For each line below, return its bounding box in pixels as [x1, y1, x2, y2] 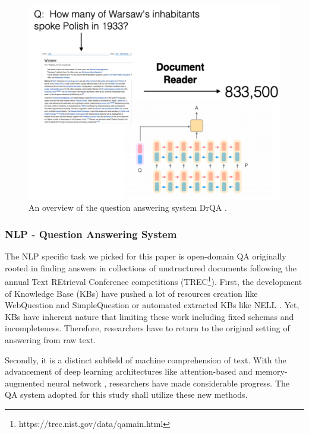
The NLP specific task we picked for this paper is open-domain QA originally [5, 250, 286, 262]
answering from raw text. [5, 333, 96, 346]
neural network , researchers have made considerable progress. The [47, 376, 289, 389]
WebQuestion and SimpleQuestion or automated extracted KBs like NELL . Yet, [5, 299, 299, 311]
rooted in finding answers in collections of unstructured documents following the [5, 261, 297, 274]
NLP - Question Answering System [5, 226, 177, 241]
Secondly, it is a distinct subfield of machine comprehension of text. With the [5, 353, 286, 366]
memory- [255, 365, 288, 378]
